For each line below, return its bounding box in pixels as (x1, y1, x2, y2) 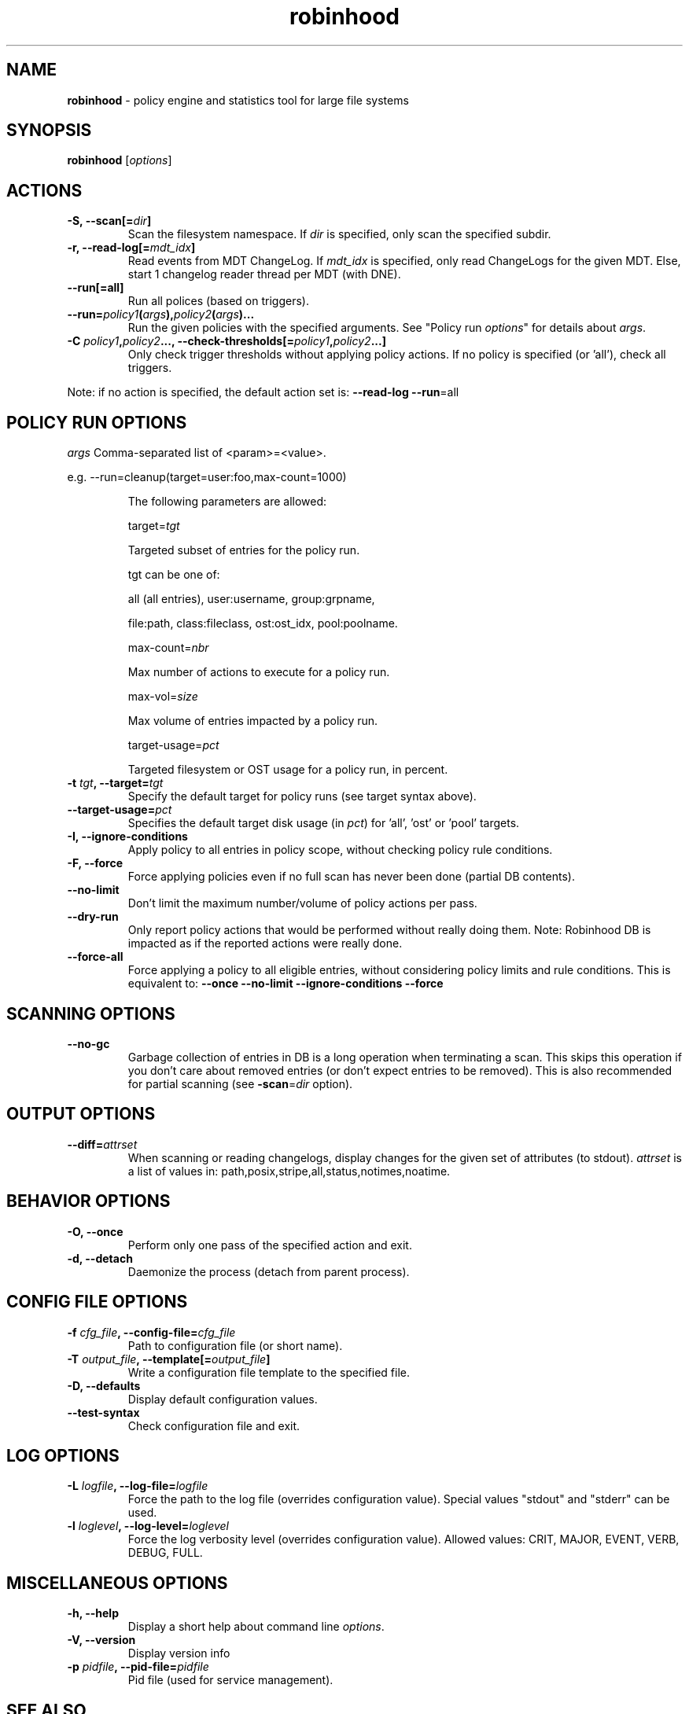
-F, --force (67, 856, 123, 870)
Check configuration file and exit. (127, 1418, 300, 1433)
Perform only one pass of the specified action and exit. (127, 1238, 412, 1252)
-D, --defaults (67, 1378, 141, 1392)
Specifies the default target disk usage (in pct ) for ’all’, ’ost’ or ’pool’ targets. (127, 816, 520, 830)
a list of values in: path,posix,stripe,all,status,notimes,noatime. (127, 1164, 451, 1178)
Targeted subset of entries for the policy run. (127, 543, 360, 557)
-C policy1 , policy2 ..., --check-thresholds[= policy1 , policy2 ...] (67, 334, 386, 348)
